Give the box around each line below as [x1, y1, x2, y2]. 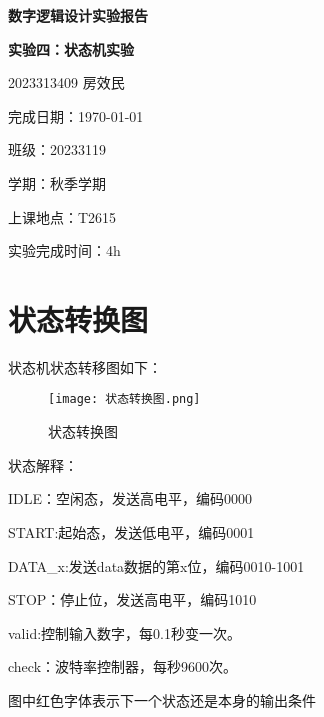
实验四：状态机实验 [8, 38, 134, 59]
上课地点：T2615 [8, 206, 117, 227]
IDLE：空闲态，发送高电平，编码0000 [8, 488, 253, 509]
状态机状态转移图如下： [8, 356, 162, 377]
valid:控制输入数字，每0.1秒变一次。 [8, 622, 241, 643]
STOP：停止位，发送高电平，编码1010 [8, 589, 257, 610]
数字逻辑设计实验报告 [8, 5, 148, 25]
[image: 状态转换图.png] [48, 392, 201, 407]
